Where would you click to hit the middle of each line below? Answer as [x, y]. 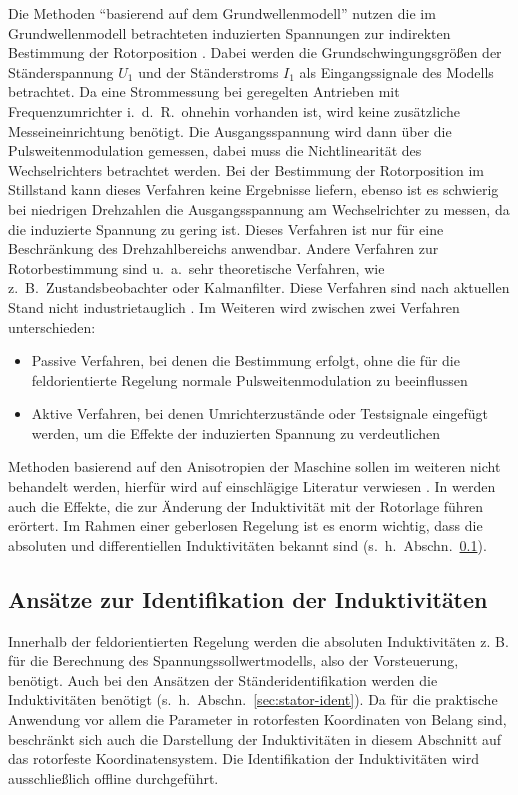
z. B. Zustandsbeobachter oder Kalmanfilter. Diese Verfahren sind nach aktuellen [259, 287]
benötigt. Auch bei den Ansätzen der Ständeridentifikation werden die [223, 679]
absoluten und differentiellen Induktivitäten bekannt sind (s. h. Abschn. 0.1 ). [247, 544]
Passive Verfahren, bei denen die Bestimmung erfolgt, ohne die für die [245, 360]
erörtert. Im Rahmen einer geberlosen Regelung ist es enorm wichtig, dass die [245, 525]
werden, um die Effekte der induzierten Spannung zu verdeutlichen [236, 432]
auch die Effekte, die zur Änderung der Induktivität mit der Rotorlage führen [246, 505]
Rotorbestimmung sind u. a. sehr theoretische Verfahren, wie [196, 267]
